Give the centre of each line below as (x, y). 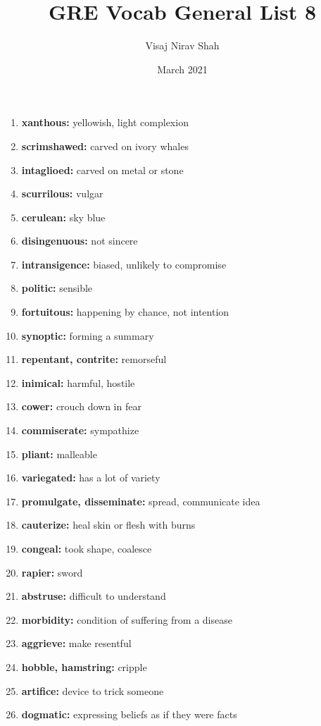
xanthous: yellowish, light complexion (105, 122)
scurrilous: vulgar (62, 193)
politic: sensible (57, 288)
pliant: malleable (59, 454)
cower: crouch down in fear (81, 406)
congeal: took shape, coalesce (87, 548)
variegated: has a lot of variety (91, 478)
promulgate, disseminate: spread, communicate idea (141, 501)
